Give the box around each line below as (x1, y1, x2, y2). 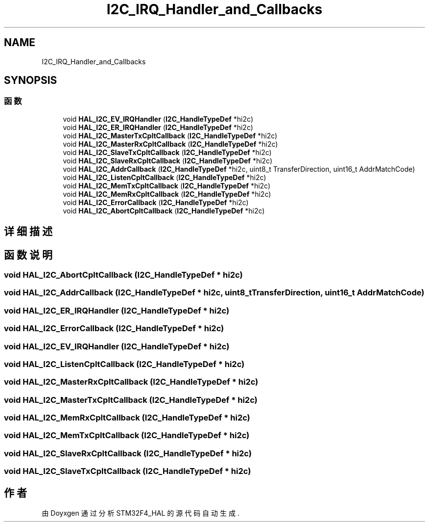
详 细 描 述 (4, 225, 52, 238)
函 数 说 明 (4, 248, 52, 261)
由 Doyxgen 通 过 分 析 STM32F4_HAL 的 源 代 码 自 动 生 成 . (42, 509, 239, 518)
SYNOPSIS (4, 74, 57, 87)
